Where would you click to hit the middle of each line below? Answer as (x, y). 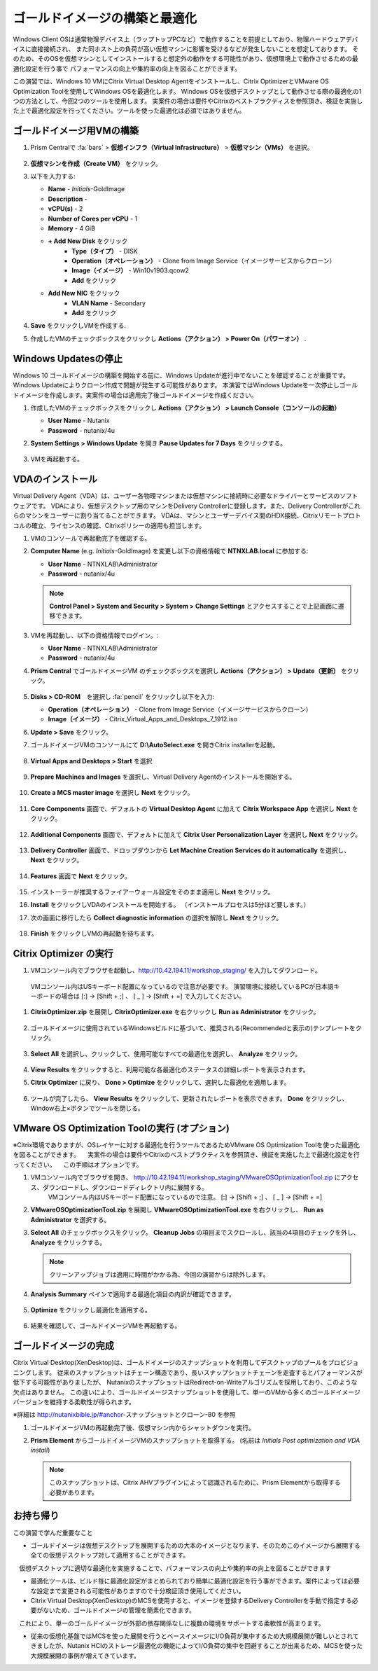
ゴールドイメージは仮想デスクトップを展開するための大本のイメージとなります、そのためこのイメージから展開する (195, 1545)
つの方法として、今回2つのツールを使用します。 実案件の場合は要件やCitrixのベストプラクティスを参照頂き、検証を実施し (188, 101)
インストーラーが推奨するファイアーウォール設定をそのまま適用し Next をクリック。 (152, 892)
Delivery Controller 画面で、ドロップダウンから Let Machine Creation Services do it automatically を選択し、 (190, 850)
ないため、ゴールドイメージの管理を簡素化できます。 (119, 1610)
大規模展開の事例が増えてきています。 (85, 1656)
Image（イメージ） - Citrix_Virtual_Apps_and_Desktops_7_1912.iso (143, 719)
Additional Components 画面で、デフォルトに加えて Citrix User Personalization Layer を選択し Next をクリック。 (196, 834)
